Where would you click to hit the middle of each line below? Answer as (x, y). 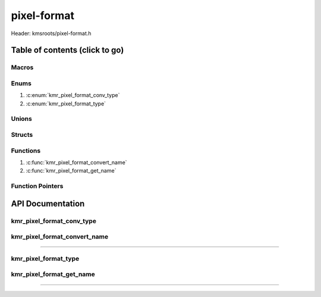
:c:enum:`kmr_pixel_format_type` (66, 104)
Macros (22, 67)
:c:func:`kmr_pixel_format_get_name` (71, 171)
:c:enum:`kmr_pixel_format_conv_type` (73, 95)
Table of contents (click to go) (67, 50)
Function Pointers (37, 186)
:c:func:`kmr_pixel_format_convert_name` (76, 162)
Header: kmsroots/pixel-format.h (51, 33)
